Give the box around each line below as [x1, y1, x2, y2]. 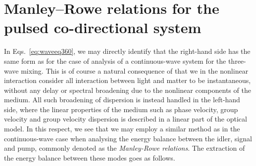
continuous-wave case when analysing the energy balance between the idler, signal [4, 133, 252, 143]
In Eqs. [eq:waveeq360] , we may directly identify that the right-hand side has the [4, 46, 251, 56]
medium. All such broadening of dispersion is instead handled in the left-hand [4, 94, 240, 105]
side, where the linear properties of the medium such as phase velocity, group [4, 104, 238, 114]
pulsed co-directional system [4, 17, 202, 38]
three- [228, 55, 246, 66]
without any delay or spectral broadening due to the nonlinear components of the [4, 84, 251, 95]
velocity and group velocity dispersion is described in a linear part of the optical [4, 114, 247, 124]
